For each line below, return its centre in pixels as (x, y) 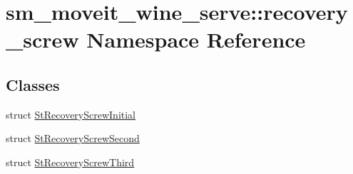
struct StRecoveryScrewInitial (71, 114)
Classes (33, 84)
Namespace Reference (196, 39)
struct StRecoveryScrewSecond (73, 138)
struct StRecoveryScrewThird (70, 162)
